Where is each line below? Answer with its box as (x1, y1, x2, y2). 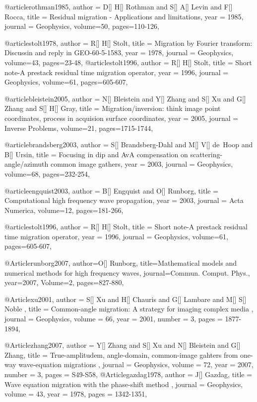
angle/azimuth (4, 159, 49, 169)
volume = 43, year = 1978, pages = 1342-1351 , (4, 389, 147, 399)
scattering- (190, 149, 223, 159)
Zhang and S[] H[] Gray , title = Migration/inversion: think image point (4, 103, 221, 113)
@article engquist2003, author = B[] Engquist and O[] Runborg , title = (4, 185, 219, 196)
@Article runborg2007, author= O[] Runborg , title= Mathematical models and (4, 258, 237, 268)
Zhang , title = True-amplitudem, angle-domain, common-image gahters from (4, 349, 238, 360)
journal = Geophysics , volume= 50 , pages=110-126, (4, 21, 159, 31)
